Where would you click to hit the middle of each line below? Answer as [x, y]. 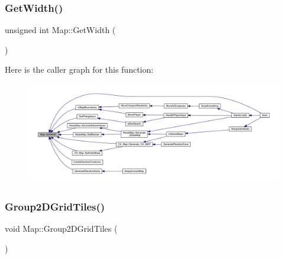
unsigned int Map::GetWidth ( [60, 30]
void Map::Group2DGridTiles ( [61, 228]
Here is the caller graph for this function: [79, 69]
